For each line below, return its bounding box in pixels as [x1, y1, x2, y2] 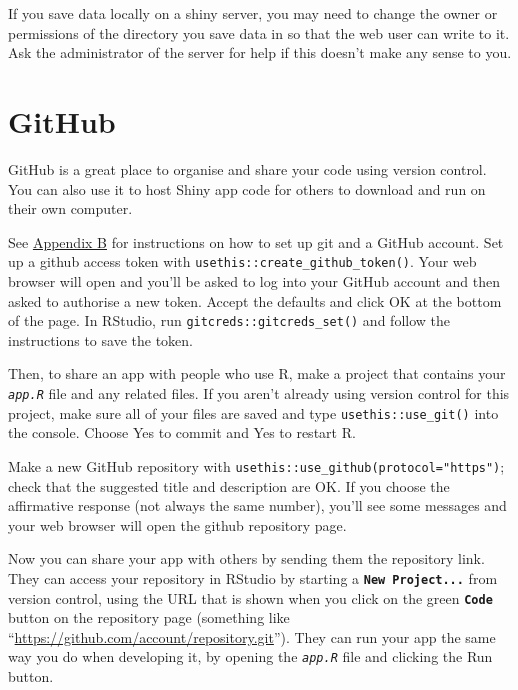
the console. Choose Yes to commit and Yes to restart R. [8, 422, 356, 443]
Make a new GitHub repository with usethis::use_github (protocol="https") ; [8, 455, 505, 476]
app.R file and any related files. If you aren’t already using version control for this [8, 382, 510, 403]
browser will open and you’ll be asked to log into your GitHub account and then [8, 270, 500, 291]
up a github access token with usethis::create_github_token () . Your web [8, 251, 477, 272]
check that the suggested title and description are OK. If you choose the [8, 475, 450, 496]
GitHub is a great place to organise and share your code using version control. [8, 158, 487, 179]
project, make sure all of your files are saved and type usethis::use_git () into [8, 402, 499, 423]
